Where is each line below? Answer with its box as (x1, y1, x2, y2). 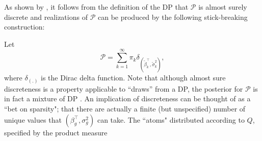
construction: (4, 21, 45, 32)
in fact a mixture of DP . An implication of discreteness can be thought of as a (4, 93, 251, 104)
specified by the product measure (4, 127, 108, 137)
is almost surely (198, 2, 247, 12)
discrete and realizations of (4, 11, 88, 22)
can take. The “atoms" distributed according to (97, 114, 245, 125)
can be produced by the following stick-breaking (97, 11, 248, 22)
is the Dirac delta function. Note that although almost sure (41, 72, 226, 83)
